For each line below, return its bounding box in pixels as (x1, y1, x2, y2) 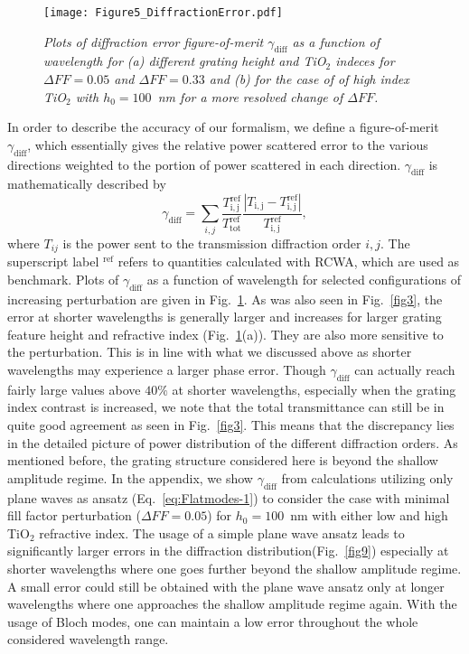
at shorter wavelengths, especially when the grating (172, 379, 456, 398)
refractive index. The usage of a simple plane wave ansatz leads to (39, 523, 405, 542)
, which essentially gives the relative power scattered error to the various (27, 135, 428, 154)
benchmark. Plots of (7, 269, 119, 288)
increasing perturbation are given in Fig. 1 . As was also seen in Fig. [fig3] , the (7, 289, 443, 308)
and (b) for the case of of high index (209, 70, 409, 89)
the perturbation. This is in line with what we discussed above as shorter (7, 342, 412, 361)
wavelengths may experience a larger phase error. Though (7, 360, 326, 378)
